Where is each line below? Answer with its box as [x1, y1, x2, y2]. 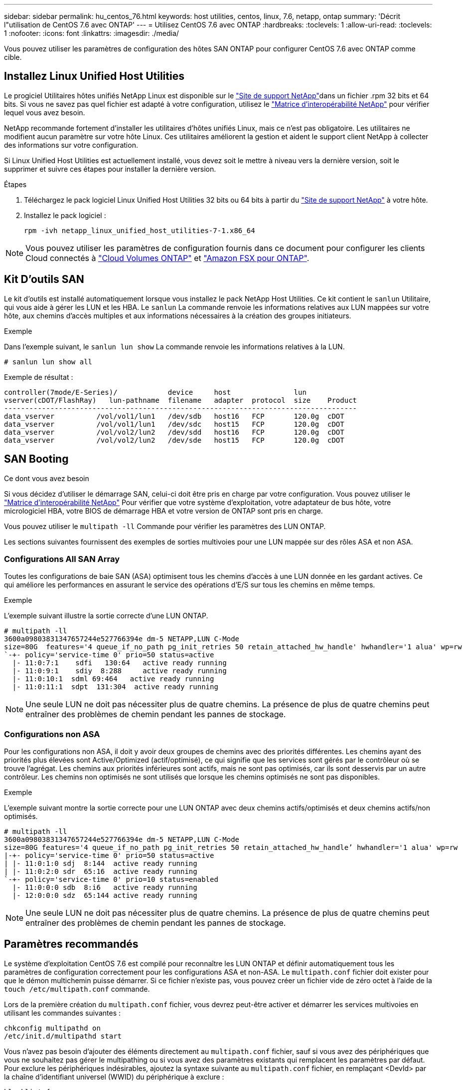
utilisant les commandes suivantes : [4, 1008, 121, 1017]
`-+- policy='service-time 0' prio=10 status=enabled [4, 875, 218, 884]
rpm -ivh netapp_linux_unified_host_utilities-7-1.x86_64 [24, 226, 255, 235]
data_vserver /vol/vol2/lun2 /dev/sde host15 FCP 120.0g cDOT [4, 436, 344, 444]
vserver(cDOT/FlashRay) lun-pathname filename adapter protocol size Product [4, 396, 357, 404]
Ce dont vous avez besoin [4, 474, 89, 483]
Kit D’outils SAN [4, 273, 84, 286]
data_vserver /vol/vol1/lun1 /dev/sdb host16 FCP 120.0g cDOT [4, 412, 344, 420]
